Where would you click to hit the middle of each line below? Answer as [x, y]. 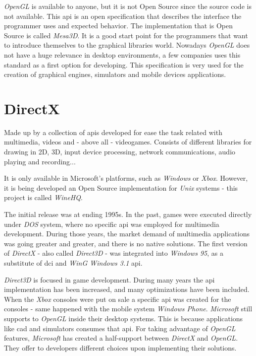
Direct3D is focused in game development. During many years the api [109, 279]
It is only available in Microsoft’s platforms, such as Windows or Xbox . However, [126, 178]
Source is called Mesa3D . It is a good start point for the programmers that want [126, 35]
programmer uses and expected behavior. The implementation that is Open [118, 26]
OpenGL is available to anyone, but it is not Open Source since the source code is [128, 6]
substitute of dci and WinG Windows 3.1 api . [73, 263]
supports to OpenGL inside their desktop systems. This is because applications [124, 318]
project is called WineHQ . [43, 197]
